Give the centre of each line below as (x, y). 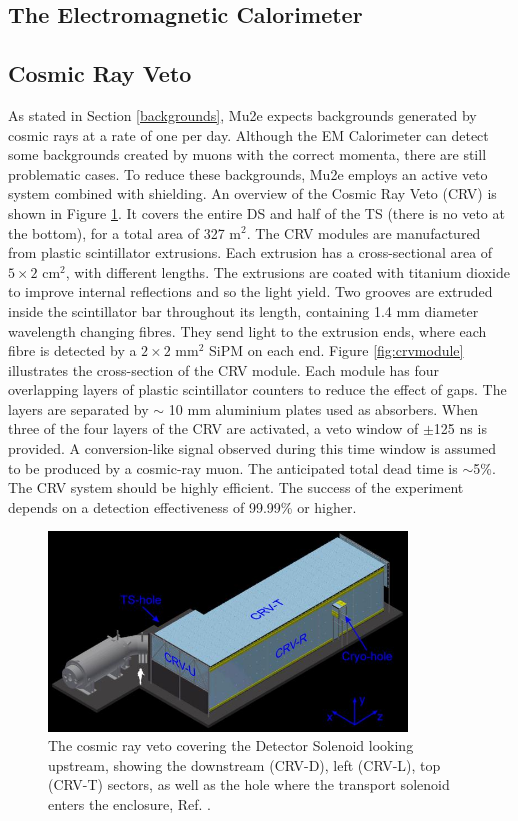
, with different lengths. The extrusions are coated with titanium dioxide (287, 271)
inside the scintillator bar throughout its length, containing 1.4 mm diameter (243, 310)
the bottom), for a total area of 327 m (125, 232)
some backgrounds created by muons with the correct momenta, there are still (247, 154)
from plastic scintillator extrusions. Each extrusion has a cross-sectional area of (250, 252)
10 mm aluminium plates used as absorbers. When (323, 408)
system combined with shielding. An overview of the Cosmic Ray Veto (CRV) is (252, 193)
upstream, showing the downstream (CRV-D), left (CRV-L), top (244, 764)
